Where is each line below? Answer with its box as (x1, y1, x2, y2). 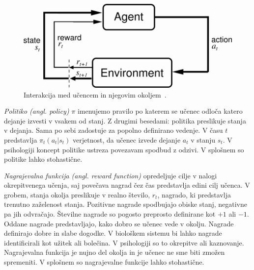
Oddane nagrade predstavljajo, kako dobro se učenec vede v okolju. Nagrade (4, 218, 234, 228)
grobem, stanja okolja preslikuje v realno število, (4, 189, 150, 199)
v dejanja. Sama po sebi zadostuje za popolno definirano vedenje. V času (4, 125, 223, 135)
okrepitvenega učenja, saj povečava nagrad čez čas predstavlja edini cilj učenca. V (4, 180, 250, 190)
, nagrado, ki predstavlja (157, 189, 231, 199)
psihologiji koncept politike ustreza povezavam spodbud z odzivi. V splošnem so (4, 144, 244, 154)
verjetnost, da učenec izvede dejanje (73, 134, 181, 145)
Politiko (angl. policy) (4, 106, 69, 116)
